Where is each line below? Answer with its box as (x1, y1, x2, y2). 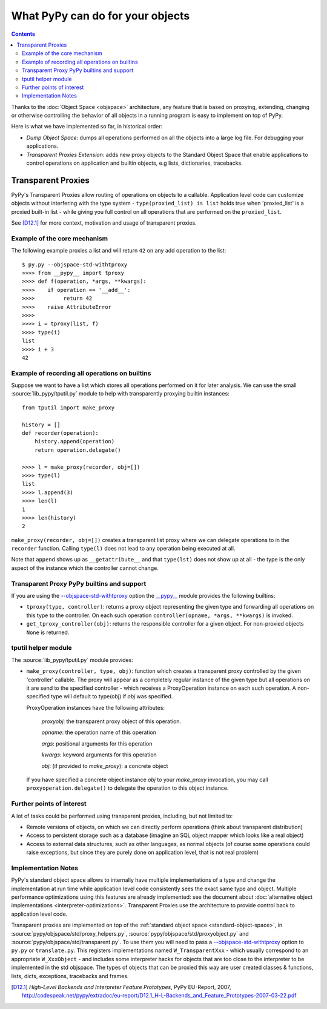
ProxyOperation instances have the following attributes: (26, 704, 165, 711)
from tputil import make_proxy (22, 404, 115, 411)
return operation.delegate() (34, 446, 121, 454)
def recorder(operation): (22, 430, 99, 437)
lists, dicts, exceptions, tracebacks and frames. (11, 972, 129, 979)
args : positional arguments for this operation (41, 739, 153, 747)
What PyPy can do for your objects (11, 9, 190, 22)
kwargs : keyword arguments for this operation (41, 751, 157, 758)
